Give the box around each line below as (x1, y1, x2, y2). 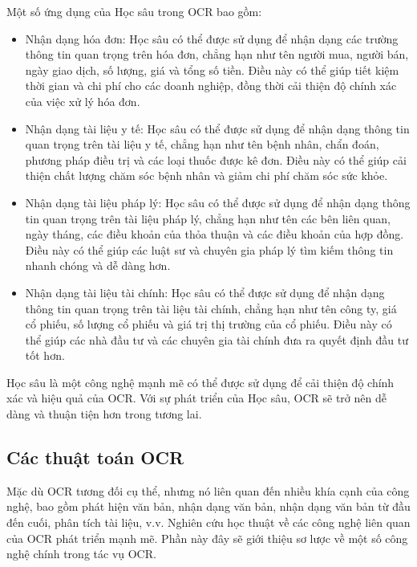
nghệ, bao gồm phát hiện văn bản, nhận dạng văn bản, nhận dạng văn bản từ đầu (6, 498, 411, 515)
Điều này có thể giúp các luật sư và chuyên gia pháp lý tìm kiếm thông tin (25, 241, 394, 258)
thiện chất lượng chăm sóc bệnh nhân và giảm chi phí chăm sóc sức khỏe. (25, 167, 388, 184)
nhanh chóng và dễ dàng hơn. (25, 257, 171, 274)
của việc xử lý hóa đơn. (25, 92, 140, 109)
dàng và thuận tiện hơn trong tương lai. (6, 406, 202, 422)
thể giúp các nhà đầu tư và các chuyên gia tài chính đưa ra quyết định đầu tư (25, 331, 409, 348)
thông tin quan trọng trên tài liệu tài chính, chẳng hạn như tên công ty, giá (25, 300, 397, 316)
